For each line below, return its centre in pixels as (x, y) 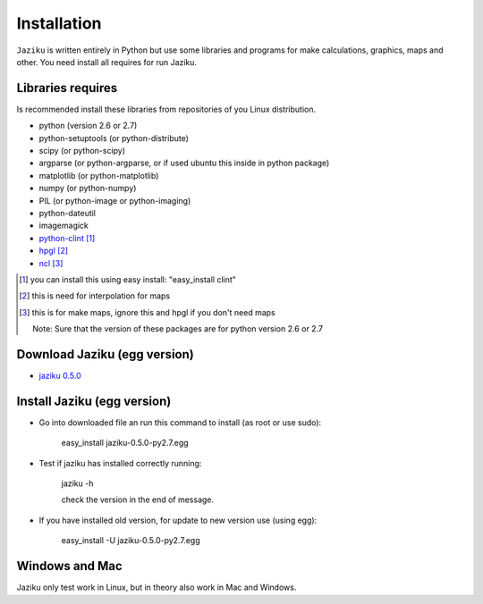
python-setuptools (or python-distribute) (114, 138)
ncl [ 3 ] (51, 263)
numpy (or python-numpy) (88, 189)
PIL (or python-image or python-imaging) (115, 200)
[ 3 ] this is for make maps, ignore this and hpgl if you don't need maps (148, 312)
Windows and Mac (69, 566)
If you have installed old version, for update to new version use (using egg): (178, 520)
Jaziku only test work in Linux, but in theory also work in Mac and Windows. (157, 587)
